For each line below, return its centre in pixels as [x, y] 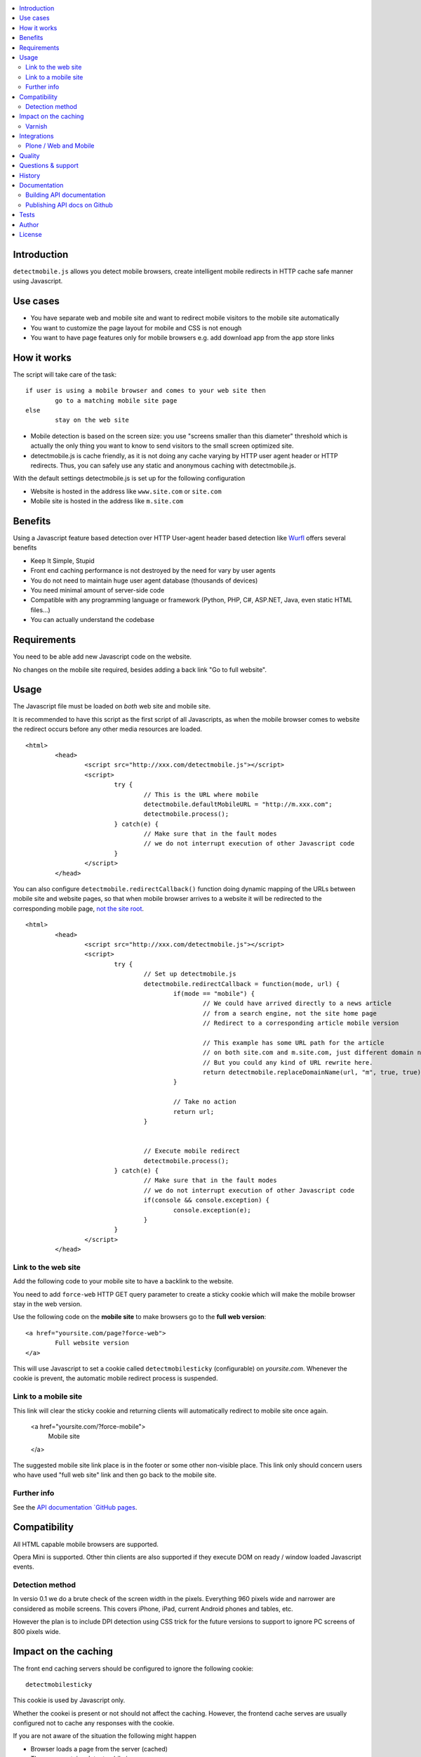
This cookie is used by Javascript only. [69, 1700]
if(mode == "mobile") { [214, 993]
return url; [193, 1111]
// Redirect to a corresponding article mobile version [301, 1023]
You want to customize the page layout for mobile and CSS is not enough [136, 328]
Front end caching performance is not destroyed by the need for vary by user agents [153, 571]
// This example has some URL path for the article [293, 1043]
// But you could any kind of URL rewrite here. [288, 1062]
